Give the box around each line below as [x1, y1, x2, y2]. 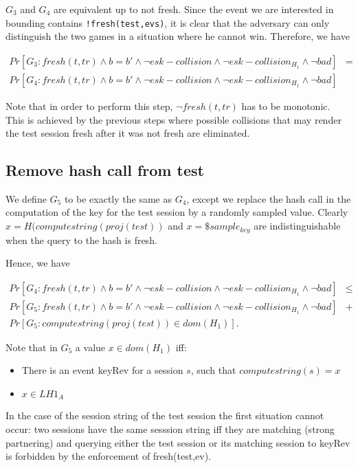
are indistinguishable [254, 219, 341, 233]
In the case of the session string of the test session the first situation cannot [5, 408, 324, 423]
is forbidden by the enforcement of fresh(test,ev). [5, 449, 212, 463]
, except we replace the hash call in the [186, 191, 351, 205]
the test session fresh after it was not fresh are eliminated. [5, 126, 250, 140]
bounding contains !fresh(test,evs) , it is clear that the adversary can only [5, 15, 330, 30]
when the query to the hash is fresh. [5, 232, 157, 247]
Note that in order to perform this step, [5, 98, 173, 113]
